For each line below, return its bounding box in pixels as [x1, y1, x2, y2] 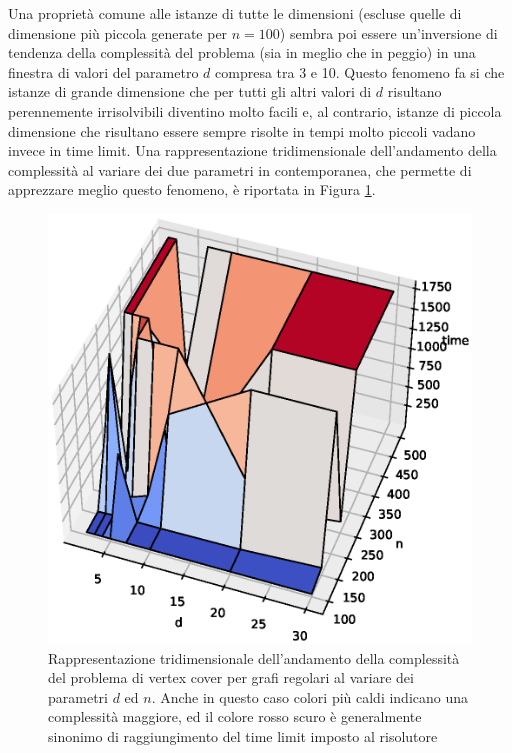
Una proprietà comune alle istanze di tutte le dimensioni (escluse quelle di [8, 3, 462, 23]
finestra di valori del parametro [8, 61, 199, 82]
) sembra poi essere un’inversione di [279, 22, 498, 43]
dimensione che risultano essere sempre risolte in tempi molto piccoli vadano [8, 120, 476, 141]
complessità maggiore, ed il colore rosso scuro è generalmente [48, 706, 422, 727]
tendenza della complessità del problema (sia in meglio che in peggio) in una [8, 42, 476, 63]
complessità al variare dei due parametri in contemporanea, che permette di [8, 159, 472, 180]
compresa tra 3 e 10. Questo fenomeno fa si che [215, 61, 505, 82]
